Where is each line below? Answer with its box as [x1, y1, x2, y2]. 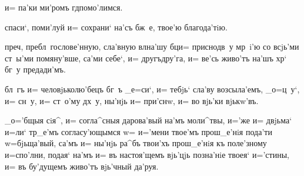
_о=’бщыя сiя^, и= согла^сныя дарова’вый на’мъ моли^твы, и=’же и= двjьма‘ [5, 114, 292, 126]
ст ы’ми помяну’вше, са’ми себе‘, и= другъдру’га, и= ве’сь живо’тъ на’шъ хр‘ [5, 51, 287, 64]
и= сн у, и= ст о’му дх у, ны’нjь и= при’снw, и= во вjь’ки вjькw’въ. [5, 94, 259, 106]
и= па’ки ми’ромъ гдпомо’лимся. [5, 1, 123, 13]
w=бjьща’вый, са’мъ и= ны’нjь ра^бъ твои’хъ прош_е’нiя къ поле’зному [5, 137, 267, 149]
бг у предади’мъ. [5, 63, 66, 75]
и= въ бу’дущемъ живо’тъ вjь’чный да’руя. [5, 160, 159, 172]
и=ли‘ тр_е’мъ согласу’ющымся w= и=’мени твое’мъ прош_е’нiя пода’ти [5, 125, 272, 137]
